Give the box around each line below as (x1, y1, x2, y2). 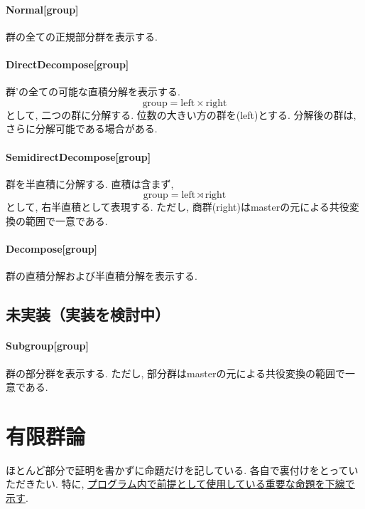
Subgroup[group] (6, 338, 89, 353)
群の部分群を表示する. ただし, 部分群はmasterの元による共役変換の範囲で (6, 365, 346, 380)
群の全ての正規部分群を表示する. (6, 28, 158, 43)
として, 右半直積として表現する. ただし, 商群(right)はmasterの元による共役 (6, 199, 349, 214)
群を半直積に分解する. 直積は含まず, (6, 176, 174, 191)
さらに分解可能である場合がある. (6, 121, 158, 136)
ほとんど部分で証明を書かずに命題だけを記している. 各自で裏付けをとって (6, 462, 349, 477)
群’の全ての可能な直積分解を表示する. (6, 84, 180, 99)
